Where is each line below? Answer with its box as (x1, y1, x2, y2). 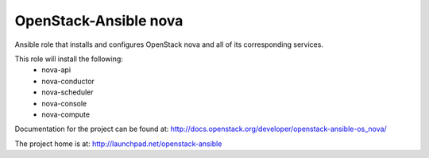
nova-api (41, 65, 71, 75)
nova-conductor (41, 76, 95, 86)
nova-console (41, 98, 87, 108)
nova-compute (41, 110, 91, 119)
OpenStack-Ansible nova (14, 12, 184, 29)
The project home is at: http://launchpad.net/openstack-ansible (14, 139, 222, 148)
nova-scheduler (41, 87, 94, 97)
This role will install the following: (14, 54, 123, 64)
